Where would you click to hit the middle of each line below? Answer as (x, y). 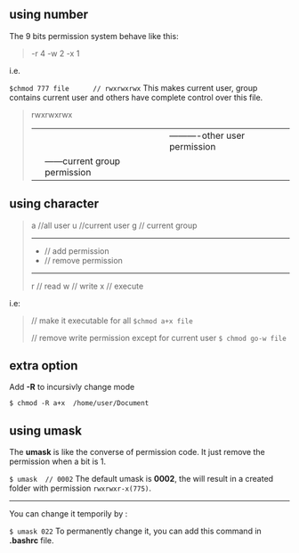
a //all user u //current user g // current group (114, 225)
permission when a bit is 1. (58, 461)
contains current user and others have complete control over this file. (136, 97)
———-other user (207, 135)
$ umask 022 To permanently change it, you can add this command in (136, 531)
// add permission (77, 251)
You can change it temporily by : (69, 514)
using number (49, 15)
